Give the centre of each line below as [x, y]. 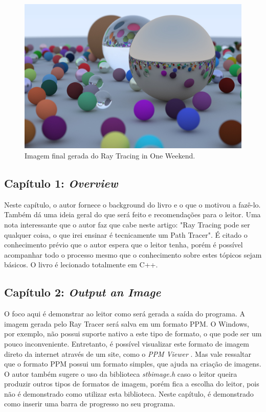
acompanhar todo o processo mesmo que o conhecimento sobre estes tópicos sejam [133, 254]
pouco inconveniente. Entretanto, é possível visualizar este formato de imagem [127, 343]
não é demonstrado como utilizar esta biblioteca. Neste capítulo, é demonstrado [129, 393]
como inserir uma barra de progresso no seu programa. [90, 404]
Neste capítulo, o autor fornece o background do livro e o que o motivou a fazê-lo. [132, 204]
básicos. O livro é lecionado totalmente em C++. [81, 265]
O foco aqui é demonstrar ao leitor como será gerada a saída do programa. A [125, 314]
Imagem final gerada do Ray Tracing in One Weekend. [110, 155]
